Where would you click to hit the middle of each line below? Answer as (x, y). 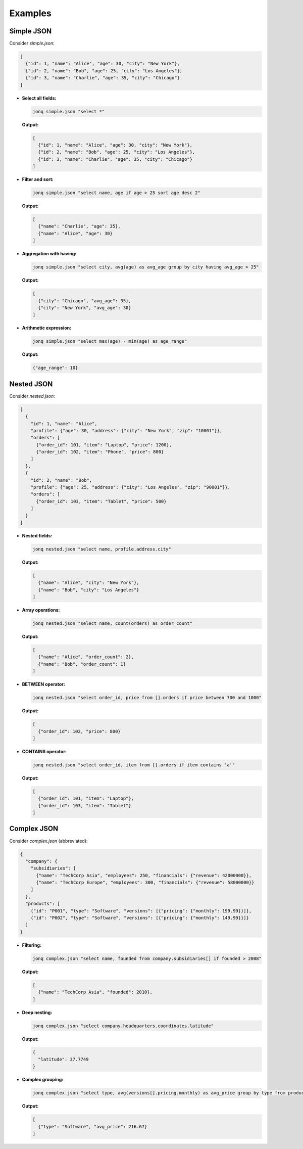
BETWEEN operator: (43, 684)
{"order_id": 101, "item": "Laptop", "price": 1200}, (104, 445)
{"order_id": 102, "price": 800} (79, 731)
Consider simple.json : (32, 43)
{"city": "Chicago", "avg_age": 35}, (85, 301)
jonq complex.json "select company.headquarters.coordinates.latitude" (123, 1026)
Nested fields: (37, 535)
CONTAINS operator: (44, 751)
